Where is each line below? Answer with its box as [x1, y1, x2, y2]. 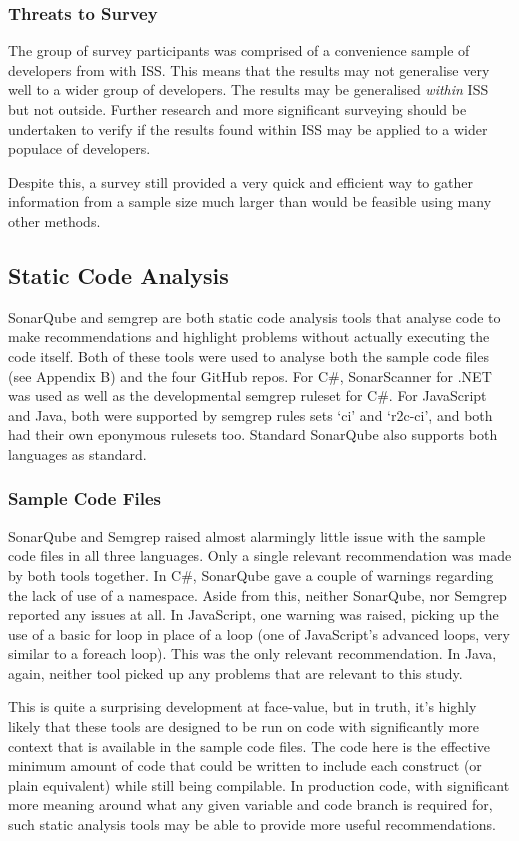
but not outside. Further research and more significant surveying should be [8, 99, 467, 119]
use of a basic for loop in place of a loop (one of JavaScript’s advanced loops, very [8, 623, 510, 644]
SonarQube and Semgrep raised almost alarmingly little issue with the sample [8, 525, 486, 546]
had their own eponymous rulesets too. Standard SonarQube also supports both [8, 424, 498, 445]
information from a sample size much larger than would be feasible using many [8, 191, 492, 212]
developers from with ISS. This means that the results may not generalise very [8, 59, 490, 80]
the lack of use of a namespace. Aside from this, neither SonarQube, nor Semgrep [8, 584, 507, 605]
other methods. [8, 210, 101, 231]
